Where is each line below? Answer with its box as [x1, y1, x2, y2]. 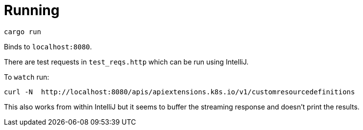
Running [4, 2, 60, 19]
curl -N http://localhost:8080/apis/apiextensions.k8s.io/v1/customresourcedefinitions [4, 87, 355, 96]
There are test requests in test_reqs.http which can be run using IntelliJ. [4, 57, 249, 66]
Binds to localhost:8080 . [4, 42, 92, 51]
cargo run [4, 27, 41, 36]
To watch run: [4, 72, 49, 81]
